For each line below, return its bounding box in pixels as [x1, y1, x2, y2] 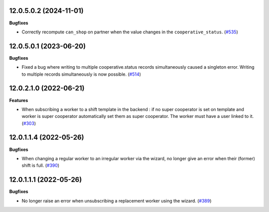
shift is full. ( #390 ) [21, 162, 60, 169]
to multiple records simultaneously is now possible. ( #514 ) [21, 71, 141, 77]
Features [9, 97, 28, 103]
